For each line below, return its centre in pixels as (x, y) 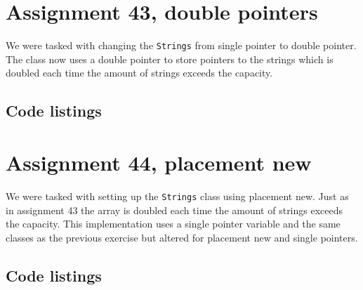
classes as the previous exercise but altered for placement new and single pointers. (182, 237)
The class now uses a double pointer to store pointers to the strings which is (170, 59)
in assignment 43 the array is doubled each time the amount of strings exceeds (174, 210)
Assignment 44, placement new (159, 162)
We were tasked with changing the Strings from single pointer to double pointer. (181, 45)
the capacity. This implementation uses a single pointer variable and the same (173, 224)
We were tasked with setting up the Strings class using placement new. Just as (177, 196)
